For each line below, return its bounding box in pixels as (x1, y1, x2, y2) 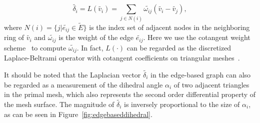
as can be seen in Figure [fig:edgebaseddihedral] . (4, 108, 152, 119)
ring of (4, 32, 24, 42)
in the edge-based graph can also (150, 69, 251, 79)
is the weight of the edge (58, 32, 134, 42)
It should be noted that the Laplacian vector (4, 69, 141, 79)
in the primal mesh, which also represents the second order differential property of (4, 89, 256, 99)
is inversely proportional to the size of (124, 98, 240, 109)
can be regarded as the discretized (126, 42, 231, 52)
